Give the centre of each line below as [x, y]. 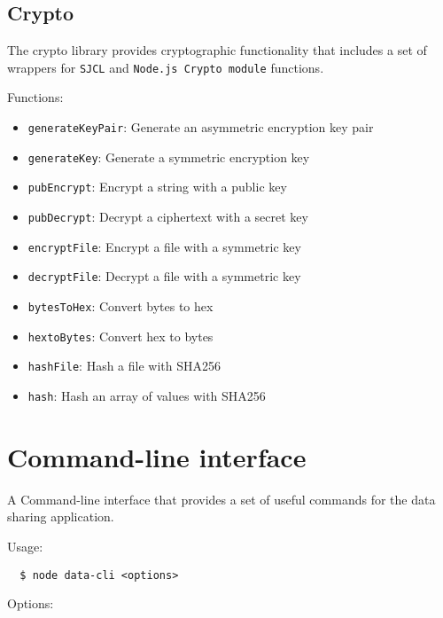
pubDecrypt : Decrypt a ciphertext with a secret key [168, 217]
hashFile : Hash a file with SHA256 [124, 366]
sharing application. [61, 516]
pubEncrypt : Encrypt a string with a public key [157, 187]
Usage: [25, 546]
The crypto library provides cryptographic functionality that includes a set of [217, 50]
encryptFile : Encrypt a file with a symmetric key [164, 246]
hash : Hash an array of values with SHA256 [147, 395]
